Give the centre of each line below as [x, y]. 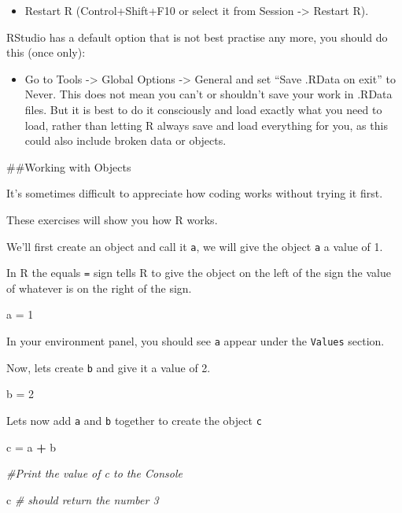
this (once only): [46, 52]
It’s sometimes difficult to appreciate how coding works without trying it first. [195, 193]
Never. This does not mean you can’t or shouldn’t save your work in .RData [208, 94]
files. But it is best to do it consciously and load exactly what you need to [203, 109]
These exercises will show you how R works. [112, 219]
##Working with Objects [69, 166]
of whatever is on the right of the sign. [99, 288]
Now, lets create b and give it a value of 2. [109, 367]
